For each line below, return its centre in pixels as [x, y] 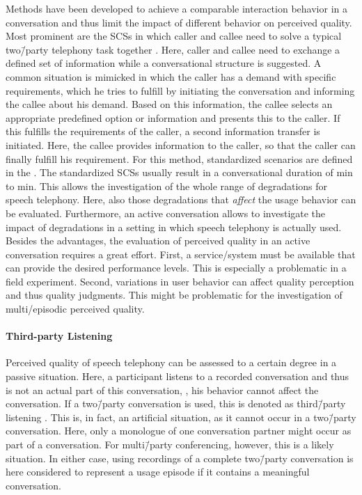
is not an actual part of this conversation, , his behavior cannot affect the [162, 390]
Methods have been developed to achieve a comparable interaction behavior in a [176, 8]
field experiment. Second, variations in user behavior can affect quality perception [180, 281]
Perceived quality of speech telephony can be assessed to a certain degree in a [171, 362]
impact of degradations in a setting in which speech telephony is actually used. [174, 227]
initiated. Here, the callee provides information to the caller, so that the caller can [181, 144]
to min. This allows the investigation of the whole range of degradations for [167, 186]
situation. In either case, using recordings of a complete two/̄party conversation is [180, 458]
